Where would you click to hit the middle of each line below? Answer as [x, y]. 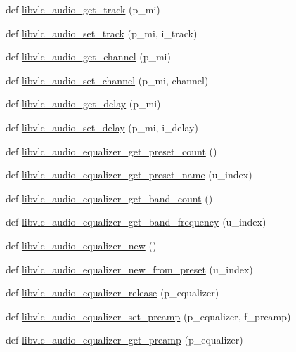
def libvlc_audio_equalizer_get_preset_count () [111, 151]
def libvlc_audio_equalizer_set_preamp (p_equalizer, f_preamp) [148, 316]
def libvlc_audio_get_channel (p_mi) [88, 57]
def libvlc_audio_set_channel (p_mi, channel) [107, 80]
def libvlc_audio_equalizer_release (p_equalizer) [112, 293]
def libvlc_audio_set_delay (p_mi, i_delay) [102, 127]
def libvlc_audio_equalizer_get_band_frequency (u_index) [136, 222]
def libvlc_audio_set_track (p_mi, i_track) [102, 33]
